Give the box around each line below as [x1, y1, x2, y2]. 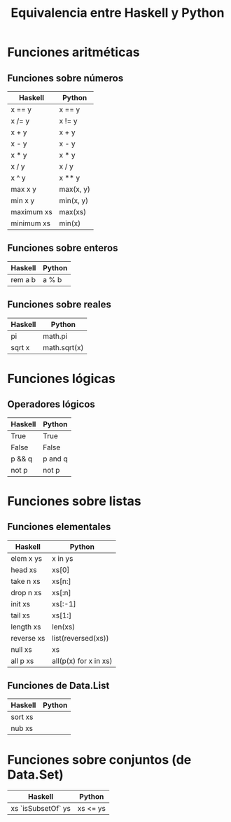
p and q [43, 454, 68, 464]
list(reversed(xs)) [52, 633, 110, 643]
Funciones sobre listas [7, 493, 141, 509]
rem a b [10, 274, 36, 284]
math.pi [43, 331, 68, 341]
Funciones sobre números [7, 72, 124, 84]
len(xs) [52, 622, 76, 632]
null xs [10, 644, 33, 654]
